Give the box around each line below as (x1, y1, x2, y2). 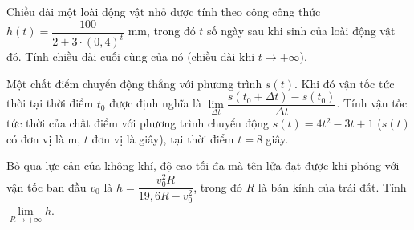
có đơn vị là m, (6, 130, 81, 147)
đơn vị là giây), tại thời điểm (91, 130, 234, 147)
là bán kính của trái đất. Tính (258, 178, 407, 195)
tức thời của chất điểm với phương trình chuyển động (6, 115, 270, 131)
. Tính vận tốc (336, 95, 408, 111)
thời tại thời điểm (6, 95, 94, 111)
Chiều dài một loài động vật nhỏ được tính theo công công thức (6, 3, 321, 19)
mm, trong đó (128, 22, 196, 39)
